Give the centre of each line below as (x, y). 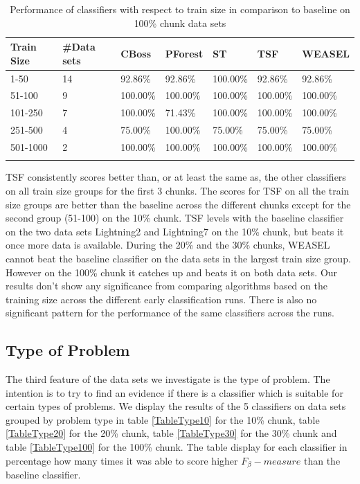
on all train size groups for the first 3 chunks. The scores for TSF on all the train (178, 190)
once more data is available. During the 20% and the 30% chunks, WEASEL (168, 245)
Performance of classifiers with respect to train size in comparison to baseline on (180, 9)
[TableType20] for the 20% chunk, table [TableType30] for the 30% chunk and (171, 433)
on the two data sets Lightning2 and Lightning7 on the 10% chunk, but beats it (175, 231)
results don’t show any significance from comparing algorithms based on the (166, 286)
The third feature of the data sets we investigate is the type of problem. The (168, 379)
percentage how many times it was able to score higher (122, 460)
